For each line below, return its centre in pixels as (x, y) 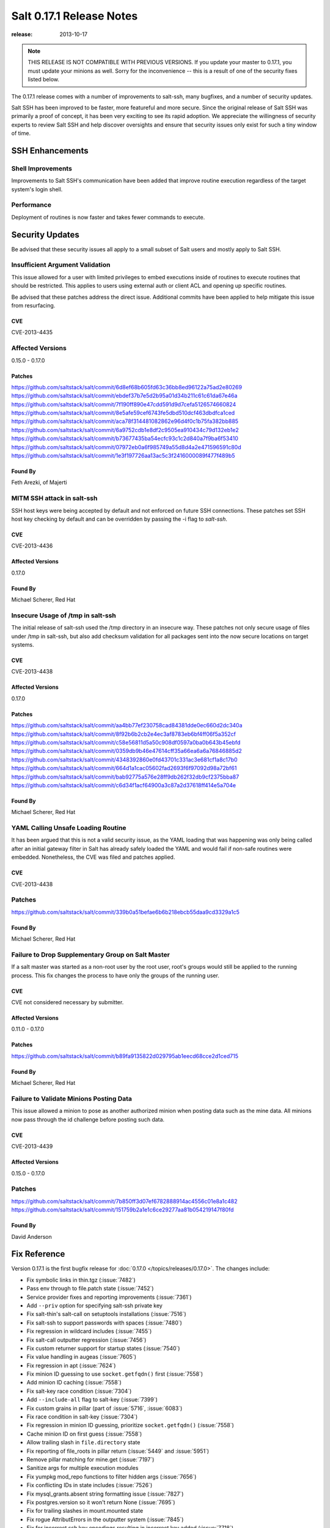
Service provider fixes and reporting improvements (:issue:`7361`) (109, 1297)
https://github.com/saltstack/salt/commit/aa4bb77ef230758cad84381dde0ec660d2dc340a (127, 725)
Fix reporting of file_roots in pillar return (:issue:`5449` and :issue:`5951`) (118, 1451)
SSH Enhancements (50, 151)
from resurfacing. (33, 305)
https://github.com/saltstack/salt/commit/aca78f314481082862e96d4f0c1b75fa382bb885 (125, 421)
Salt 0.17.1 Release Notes (75, 16)
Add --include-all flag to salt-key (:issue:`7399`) (92, 1400)
